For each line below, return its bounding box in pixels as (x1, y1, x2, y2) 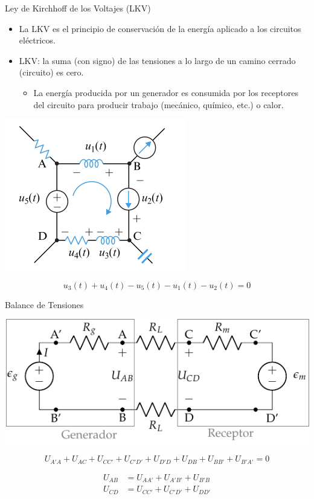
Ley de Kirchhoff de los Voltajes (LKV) (5, 2, 151, 14)
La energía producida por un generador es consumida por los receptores (33, 86, 298, 98)
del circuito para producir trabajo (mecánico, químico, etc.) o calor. (33, 98, 284, 111)
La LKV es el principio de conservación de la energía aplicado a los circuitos (19, 22, 301, 34)
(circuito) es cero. (19, 66, 84, 79)
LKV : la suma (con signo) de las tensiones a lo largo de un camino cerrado (19, 54, 296, 66)
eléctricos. (19, 34, 56, 47)
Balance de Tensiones (5, 298, 84, 311)
